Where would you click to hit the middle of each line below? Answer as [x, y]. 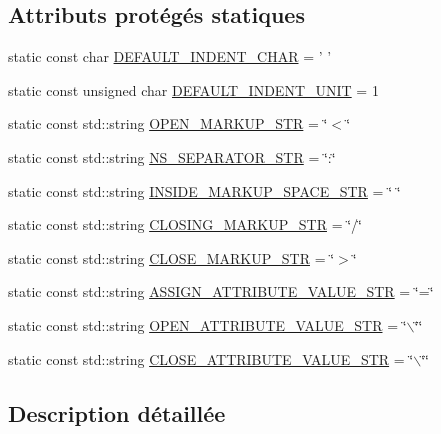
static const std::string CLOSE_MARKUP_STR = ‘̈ [171, 257]
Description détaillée [117, 412]
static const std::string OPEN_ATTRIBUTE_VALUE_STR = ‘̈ [207, 324]
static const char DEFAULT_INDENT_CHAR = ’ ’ [170, 56]
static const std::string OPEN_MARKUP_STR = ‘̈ [168, 123]
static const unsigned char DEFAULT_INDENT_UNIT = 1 [193, 89]
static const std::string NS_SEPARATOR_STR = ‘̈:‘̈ [172, 156]
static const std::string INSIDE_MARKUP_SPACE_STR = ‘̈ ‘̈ [204, 190]
